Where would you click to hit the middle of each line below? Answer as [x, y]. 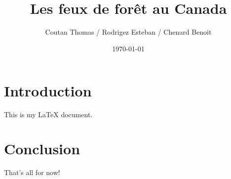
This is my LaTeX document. [48, 114]
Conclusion [42, 149]
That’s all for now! [32, 172]
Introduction [48, 91]
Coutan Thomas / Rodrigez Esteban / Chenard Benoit [128, 32]
